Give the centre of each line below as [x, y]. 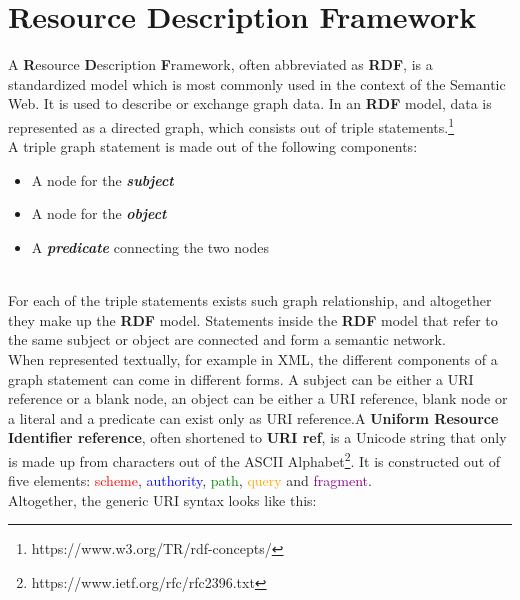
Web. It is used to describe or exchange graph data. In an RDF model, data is [250, 103]
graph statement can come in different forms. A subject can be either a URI [241, 378]
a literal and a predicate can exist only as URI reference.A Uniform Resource [253, 417]
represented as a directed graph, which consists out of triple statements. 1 [231, 125]
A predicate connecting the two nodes [150, 246]
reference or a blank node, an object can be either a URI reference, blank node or [258, 398]
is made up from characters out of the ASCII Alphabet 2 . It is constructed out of [254, 459]
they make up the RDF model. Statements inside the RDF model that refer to [253, 319]
